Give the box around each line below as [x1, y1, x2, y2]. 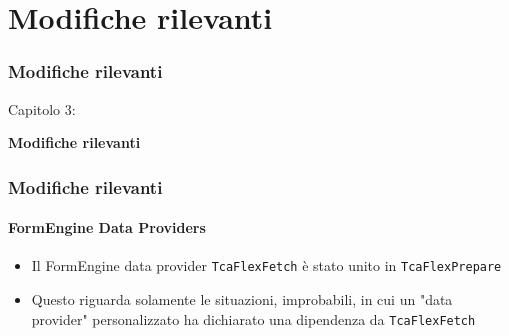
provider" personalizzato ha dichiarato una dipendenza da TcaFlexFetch [31, 308, 476, 329]
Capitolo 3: [8, 98, 76, 119]
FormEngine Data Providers [8, 217, 206, 238]
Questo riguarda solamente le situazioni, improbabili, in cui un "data [31, 289, 453, 310]
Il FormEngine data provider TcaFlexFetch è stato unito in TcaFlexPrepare [31, 255, 502, 276]
